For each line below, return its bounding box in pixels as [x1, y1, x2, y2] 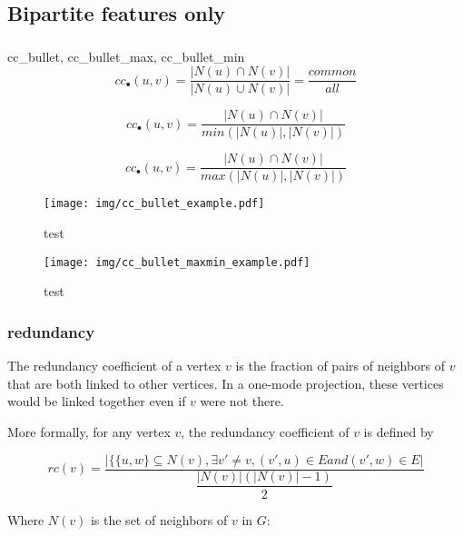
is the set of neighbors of [90, 510, 228, 529]
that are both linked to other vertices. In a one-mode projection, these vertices [7, 373, 444, 392]
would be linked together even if [7, 392, 186, 411]
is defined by [363, 422, 434, 441]
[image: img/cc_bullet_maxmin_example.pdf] [44, 255, 310, 269]
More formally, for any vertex [7, 422, 171, 441]
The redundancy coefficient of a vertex [7, 356, 222, 375]
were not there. [200, 392, 284, 411]
